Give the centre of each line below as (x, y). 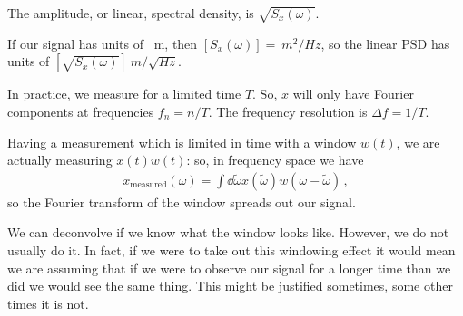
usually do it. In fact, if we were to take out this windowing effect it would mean (231, 249)
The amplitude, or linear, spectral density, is (131, 13)
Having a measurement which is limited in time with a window (182, 142)
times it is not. (48, 303)
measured (148, 185)
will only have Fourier (353, 94)
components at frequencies (81, 111)
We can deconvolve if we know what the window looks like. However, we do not (228, 232)
